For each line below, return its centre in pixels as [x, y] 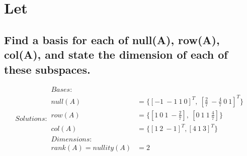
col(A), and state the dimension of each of [116, 54]
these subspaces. [47, 69]
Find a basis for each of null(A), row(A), [112, 39]
